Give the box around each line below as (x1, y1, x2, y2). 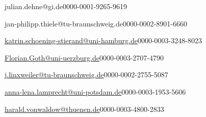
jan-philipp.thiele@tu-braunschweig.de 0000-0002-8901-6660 (5, 18, 187, 28)
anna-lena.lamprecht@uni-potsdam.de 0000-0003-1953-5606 (5, 86, 186, 97)
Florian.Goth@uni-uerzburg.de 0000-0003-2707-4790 (5, 52, 164, 63)
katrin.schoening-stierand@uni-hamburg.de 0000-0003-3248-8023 (5, 35, 202, 46)
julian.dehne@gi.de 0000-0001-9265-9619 (5, 1, 127, 11)
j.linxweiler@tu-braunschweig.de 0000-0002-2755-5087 (5, 69, 168, 80)
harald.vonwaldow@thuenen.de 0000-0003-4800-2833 (5, 103, 164, 114)
